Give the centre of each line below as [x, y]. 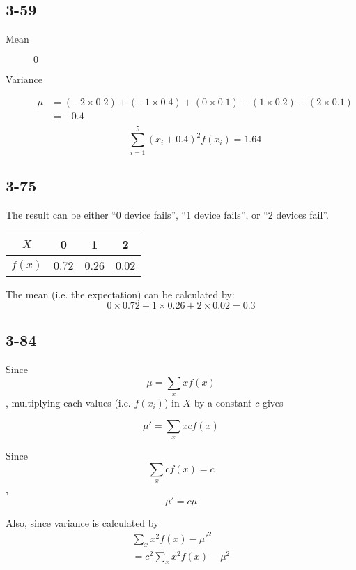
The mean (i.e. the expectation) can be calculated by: [120, 294]
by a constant [223, 403]
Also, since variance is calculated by [82, 522]
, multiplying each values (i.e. [68, 403]
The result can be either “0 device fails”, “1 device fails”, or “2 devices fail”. [167, 214]
